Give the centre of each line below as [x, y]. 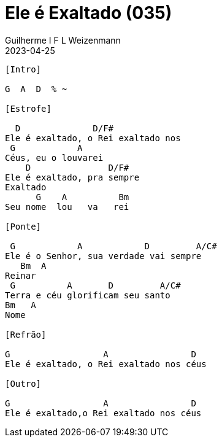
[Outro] [23, 383]
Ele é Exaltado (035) [89, 13]
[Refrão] [26, 334]
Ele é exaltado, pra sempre [72, 177]
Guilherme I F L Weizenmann [63, 40]
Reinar [21, 275]
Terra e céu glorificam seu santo [88, 295]
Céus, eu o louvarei [54, 157]
